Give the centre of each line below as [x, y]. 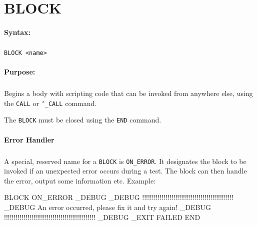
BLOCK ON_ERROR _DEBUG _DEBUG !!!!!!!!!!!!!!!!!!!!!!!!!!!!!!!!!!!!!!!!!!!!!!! [119, 197]
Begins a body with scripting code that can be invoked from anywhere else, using [128, 93]
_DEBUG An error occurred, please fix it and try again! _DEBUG [107, 207]
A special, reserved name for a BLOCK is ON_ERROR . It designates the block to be [125, 161]
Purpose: [20, 72]
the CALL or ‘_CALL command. [50, 103]
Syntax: [17, 32]
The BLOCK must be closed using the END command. [83, 120]
